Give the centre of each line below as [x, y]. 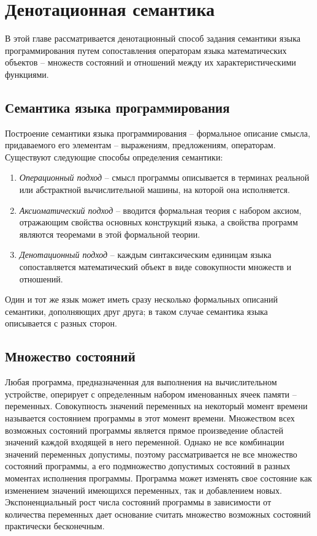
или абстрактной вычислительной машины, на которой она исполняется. [155, 190]
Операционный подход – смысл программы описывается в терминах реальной [164, 177]
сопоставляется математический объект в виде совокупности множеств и [155, 267]
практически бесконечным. [55, 526]
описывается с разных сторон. [61, 323]
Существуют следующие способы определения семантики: [114, 157]
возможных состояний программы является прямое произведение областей [144, 430]
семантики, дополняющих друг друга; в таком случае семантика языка [136, 311]
